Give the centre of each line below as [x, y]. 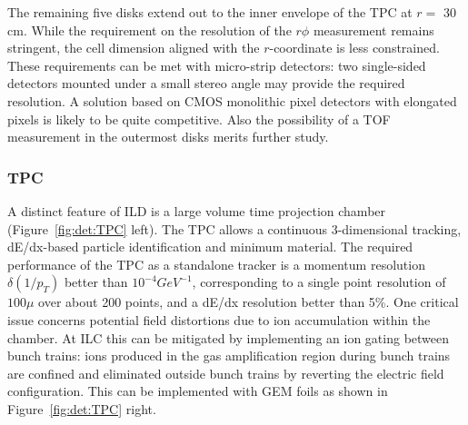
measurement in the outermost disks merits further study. [168, 137]
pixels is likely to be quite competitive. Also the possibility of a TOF [199, 119]
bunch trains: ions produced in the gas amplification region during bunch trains [229, 356]
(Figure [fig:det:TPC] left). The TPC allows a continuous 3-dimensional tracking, [234, 228]
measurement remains [373, 30]
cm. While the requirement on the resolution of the [149, 30]
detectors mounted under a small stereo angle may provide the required [206, 83]
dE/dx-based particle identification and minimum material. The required [210, 247]
